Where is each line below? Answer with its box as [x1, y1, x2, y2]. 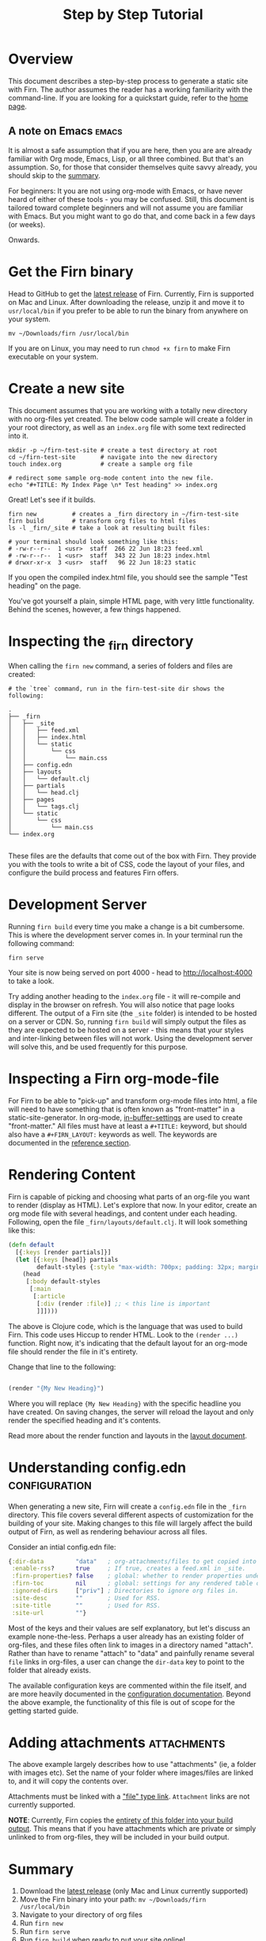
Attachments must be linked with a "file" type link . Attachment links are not [8, 1791, 250, 1802]
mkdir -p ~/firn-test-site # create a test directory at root [8, 446, 218, 454]
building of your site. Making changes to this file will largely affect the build [8, 1518, 253, 1528]
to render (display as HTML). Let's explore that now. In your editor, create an [8, 1200, 257, 1210]
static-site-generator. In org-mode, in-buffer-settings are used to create [8, 1113, 243, 1122]
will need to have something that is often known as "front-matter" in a [8, 1104, 235, 1114]
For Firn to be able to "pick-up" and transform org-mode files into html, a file [8, 1096, 257, 1106]
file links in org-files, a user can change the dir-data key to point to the [8, 1657, 245, 1666]
